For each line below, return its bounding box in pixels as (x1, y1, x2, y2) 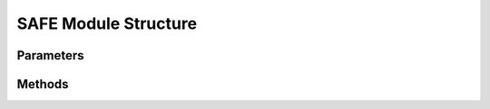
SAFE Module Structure (16, 14, 198, 33)
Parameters (16, 48, 84, 63)
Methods (16, 77, 69, 92)
